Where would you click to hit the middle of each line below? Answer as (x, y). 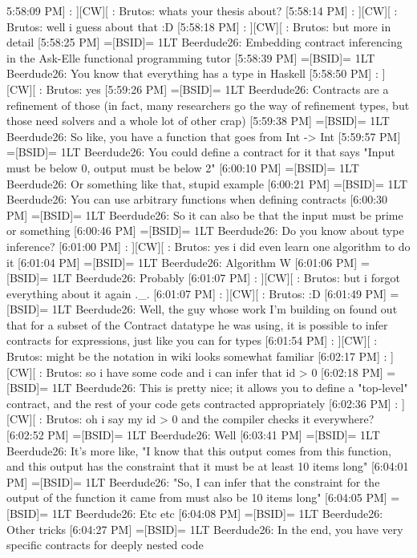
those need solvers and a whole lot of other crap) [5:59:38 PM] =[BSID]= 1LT (198, 121)
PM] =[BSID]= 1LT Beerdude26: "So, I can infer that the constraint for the (193, 481)
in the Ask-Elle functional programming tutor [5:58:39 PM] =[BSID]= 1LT (191, 57)
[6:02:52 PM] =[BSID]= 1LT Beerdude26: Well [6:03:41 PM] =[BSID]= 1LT (193, 435)
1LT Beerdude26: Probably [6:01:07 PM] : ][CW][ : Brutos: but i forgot (226, 278)
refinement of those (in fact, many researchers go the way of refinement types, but (208, 105)
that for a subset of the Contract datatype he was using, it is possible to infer (197, 324)
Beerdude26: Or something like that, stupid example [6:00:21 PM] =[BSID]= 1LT (207, 183)
